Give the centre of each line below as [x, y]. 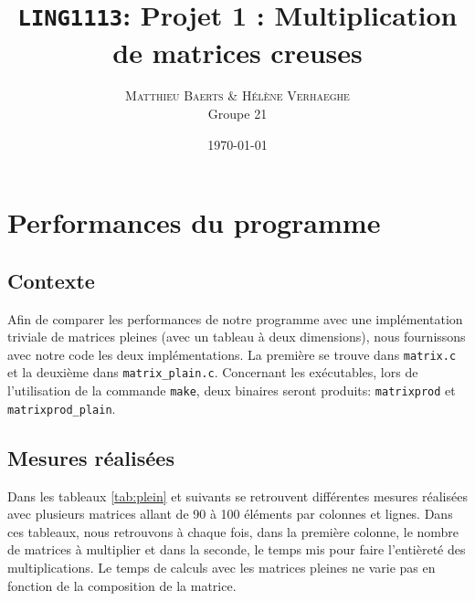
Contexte [51, 280]
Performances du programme [194, 222]
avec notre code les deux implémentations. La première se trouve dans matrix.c [232, 354]
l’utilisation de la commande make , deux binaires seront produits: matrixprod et [232, 390]
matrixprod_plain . [62, 408]
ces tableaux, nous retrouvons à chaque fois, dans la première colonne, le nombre [233, 531]
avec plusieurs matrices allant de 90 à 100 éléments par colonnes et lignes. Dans [230, 514]
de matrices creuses [237, 52]
